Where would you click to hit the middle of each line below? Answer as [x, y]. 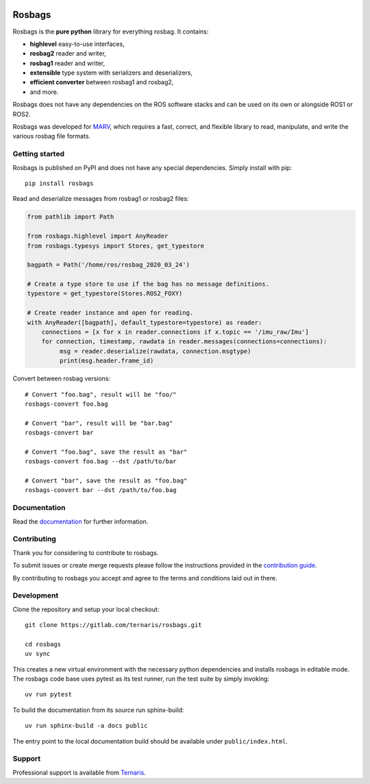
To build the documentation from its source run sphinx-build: [98, 710]
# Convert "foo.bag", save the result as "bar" [106, 452]
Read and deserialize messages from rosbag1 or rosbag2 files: [101, 199]
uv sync [38, 654]
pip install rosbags [59, 183]
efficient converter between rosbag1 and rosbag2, [102, 82]
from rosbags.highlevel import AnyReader [98, 236]
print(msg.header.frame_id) [107, 361]
